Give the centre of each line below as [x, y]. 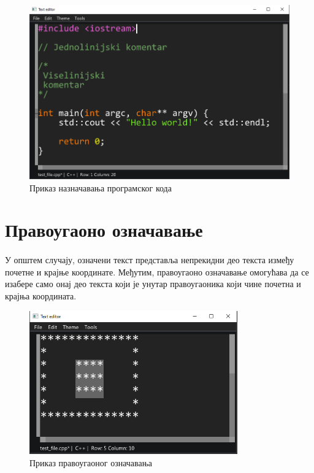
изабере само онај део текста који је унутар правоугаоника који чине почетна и [153, 284]
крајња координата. [41, 295]
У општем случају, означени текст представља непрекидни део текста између [150, 260]
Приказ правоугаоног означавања [91, 462]
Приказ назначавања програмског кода [101, 187]
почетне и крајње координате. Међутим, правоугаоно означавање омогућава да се [157, 271]
